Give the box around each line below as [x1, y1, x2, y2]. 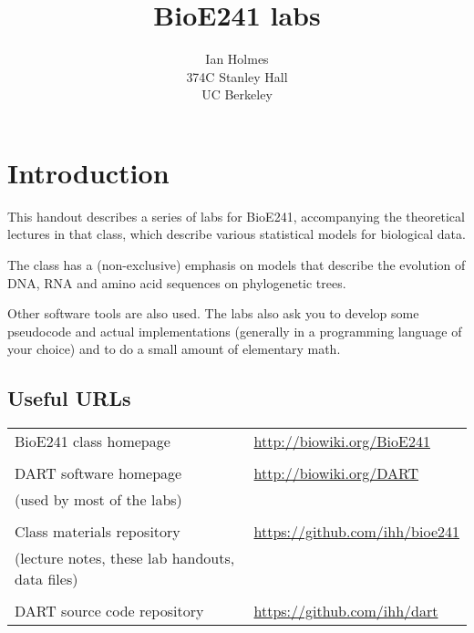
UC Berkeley [201, 85, 273, 104]
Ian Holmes [205, 49, 269, 68]
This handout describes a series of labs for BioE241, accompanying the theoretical [7, 206, 465, 225]
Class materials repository [15, 521, 180, 543]
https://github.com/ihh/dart [253, 600, 438, 622]
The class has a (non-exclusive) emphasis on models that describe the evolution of [7, 255, 466, 275]
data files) [15, 568, 78, 590]
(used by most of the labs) [15, 489, 182, 511]
